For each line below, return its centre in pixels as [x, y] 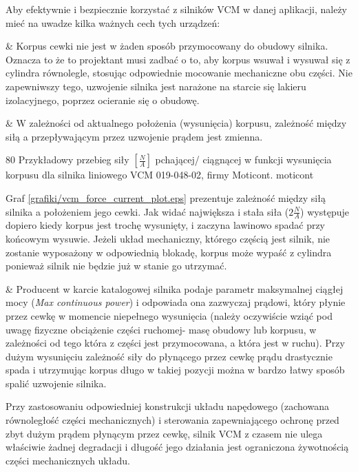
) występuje [325, 211]
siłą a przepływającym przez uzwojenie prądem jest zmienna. [134, 136]
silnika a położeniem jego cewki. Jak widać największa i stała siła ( [147, 211]
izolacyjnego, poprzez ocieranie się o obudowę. [103, 100]
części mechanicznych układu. [68, 460]
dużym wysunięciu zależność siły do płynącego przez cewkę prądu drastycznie [169, 356]
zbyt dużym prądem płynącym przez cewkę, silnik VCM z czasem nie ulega [164, 433]
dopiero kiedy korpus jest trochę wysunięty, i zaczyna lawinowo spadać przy [166, 225]
